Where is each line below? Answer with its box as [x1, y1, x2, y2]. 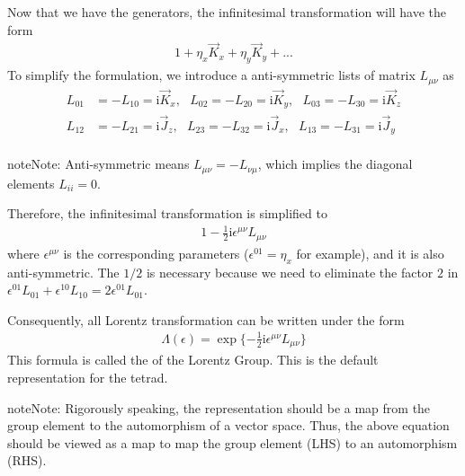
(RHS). [7, 451, 47, 470]
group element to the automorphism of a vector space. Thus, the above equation [7, 416, 450, 435]
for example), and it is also [296, 243, 444, 262]
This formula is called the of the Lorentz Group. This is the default [7, 350, 379, 369]
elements [7, 173, 55, 192]
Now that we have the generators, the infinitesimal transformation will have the [7, 3, 447, 21]
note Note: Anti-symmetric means [7, 154, 190, 173]
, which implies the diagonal [257, 154, 413, 173]
